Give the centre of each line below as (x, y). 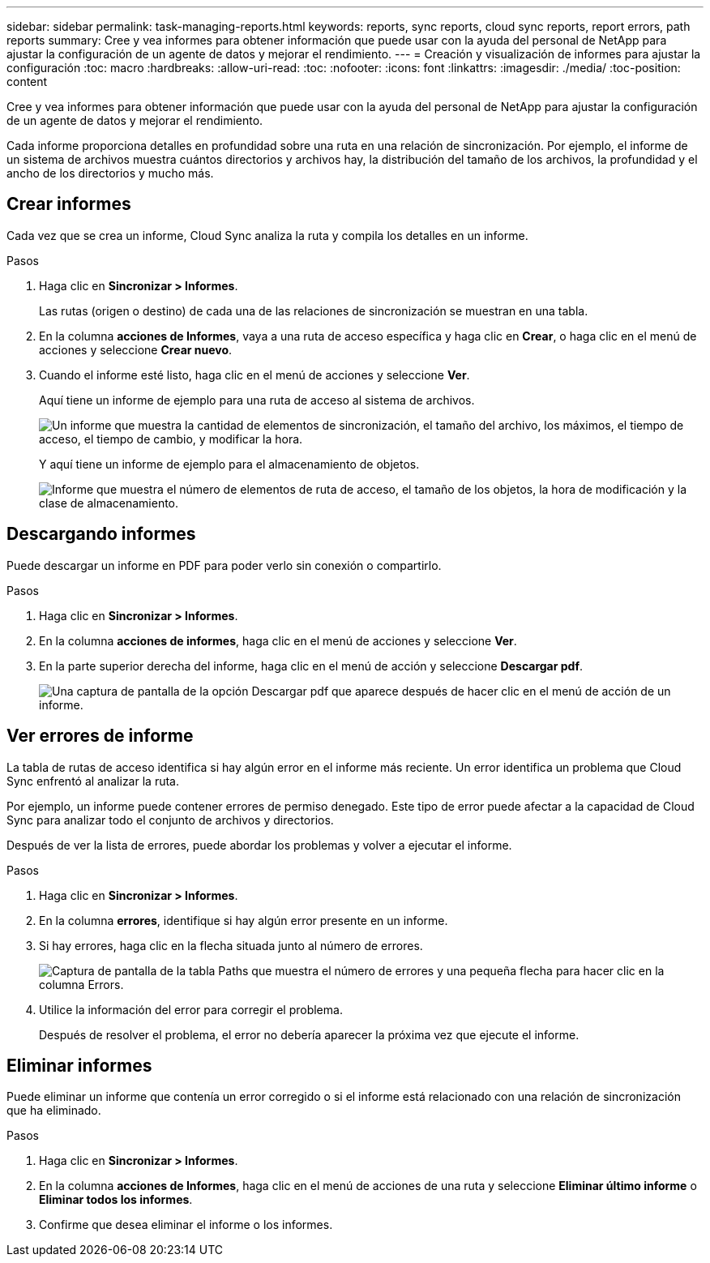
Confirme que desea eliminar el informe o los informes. (186, 1225)
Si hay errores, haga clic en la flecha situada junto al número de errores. (231, 945)
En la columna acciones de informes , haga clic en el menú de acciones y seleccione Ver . (278, 640)
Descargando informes (101, 534)
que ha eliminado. (54, 1111)
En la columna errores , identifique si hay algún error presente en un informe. (244, 920)
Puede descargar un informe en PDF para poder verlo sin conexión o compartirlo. (224, 565)
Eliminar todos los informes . (116, 1200)
